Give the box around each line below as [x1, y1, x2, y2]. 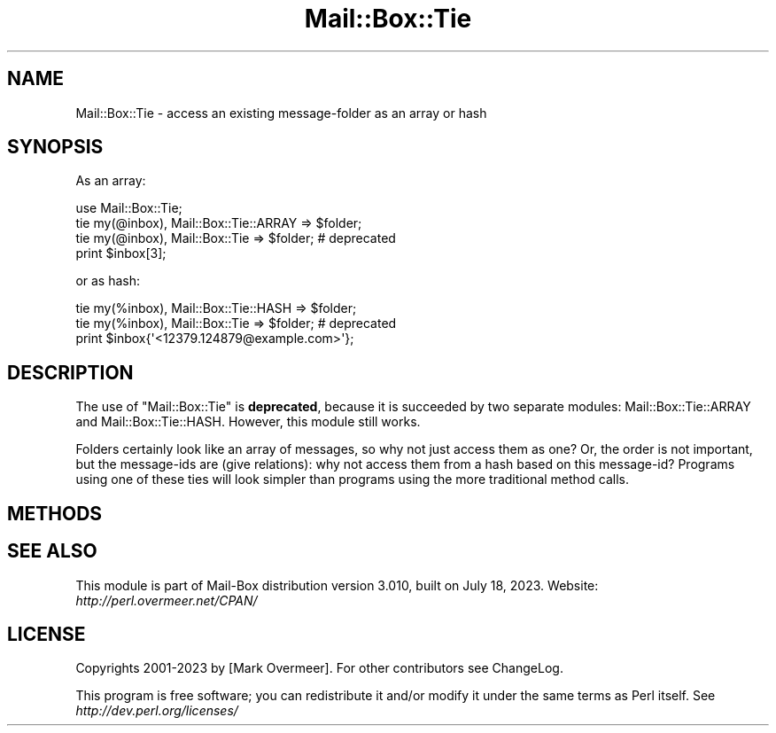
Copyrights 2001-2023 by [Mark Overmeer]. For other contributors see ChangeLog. [75, 660, 563, 676]
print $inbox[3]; [75, 246, 167, 261]
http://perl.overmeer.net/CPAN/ [75, 592, 258, 608]
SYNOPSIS [7, 136, 104, 159]
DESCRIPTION [7, 361, 134, 384]
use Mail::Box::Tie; [75, 200, 182, 216]
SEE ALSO [7, 540, 97, 563]
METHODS [7, 502, 103, 525]
